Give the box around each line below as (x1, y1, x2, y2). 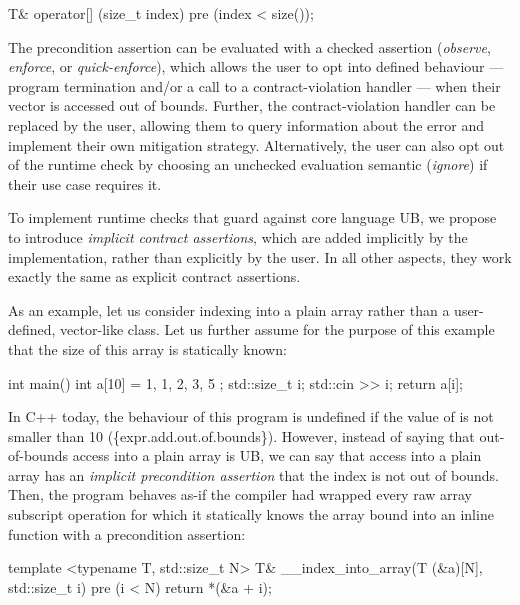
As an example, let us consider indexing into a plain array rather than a (8, 299, 450, 320)
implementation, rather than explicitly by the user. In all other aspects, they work (8, 246, 512, 267)
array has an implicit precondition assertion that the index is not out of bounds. (8, 464, 499, 485)
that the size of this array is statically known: (8, 338, 287, 359)
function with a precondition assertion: (8, 523, 246, 544)
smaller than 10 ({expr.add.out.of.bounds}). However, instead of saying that (8, 425, 475, 446)
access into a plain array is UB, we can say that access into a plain (72, 445, 482, 466)
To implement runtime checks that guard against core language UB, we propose (8, 207, 497, 228)
